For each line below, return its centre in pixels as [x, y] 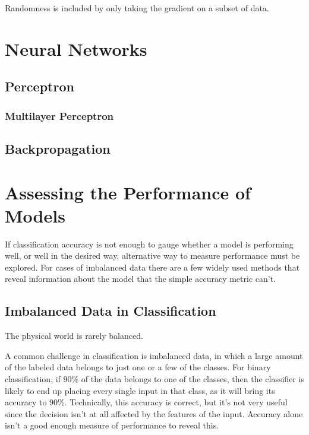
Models [35, 215]
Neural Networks [76, 48]
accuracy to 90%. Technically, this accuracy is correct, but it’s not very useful [146, 402]
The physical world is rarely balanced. [74, 336]
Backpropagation [58, 148]
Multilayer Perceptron [59, 115]
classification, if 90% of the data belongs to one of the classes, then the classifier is [154, 379]
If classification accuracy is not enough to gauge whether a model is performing [149, 244]
